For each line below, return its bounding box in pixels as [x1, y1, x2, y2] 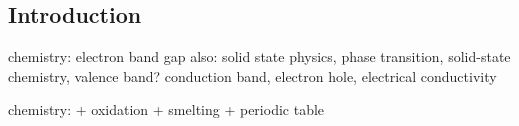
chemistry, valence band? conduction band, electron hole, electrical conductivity [8, 65, 497, 86]
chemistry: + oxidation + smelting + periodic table [8, 99, 325, 120]
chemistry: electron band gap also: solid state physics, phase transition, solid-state [8, 46, 511, 67]
